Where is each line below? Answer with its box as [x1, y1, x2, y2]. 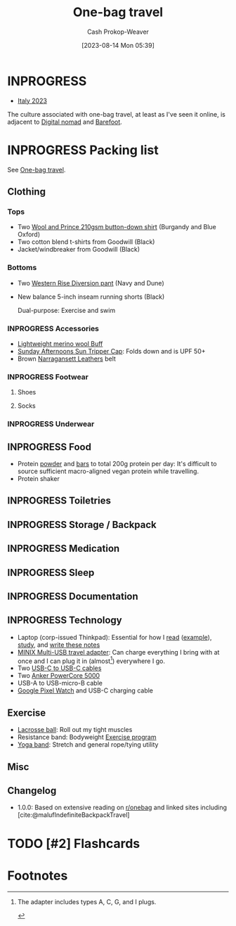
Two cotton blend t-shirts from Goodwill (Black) [17, 238, 155, 246]
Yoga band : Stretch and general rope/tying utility [17, 740, 159, 749]
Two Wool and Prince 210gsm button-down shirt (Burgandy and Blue [17, 223, 216, 231]
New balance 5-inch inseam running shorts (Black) [17, 292, 165, 301]
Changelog [7, 785, 57, 797]
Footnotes [7, 868, 68, 883]
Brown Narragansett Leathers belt [17, 354, 116, 363]
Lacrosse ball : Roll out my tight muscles [17, 726, 133, 734]
